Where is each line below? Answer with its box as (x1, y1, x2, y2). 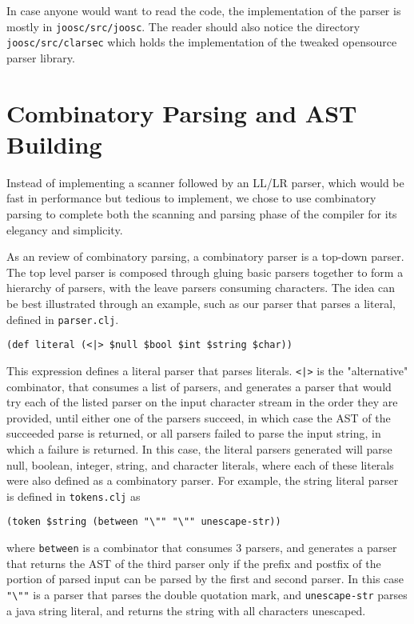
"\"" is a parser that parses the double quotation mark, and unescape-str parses (6, 586, 408, 602)
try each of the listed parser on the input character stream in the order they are (6, 394, 398, 410)
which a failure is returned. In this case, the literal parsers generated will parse (6, 440, 392, 457)
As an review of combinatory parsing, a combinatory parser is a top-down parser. (6, 248, 404, 265)
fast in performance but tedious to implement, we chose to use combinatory (6, 190, 376, 206)
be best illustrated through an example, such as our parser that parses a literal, (6, 294, 396, 311)
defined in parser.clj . (6, 310, 119, 327)
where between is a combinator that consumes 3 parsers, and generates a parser (6, 539, 397, 555)
